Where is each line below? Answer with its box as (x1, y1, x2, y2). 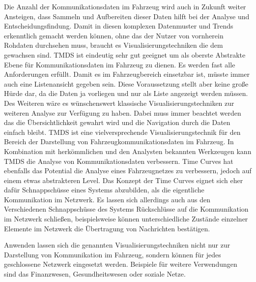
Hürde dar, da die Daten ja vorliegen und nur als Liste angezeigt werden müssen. (4, 88, 248, 98)
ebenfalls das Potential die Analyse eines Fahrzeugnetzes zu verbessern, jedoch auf (4, 165, 252, 176)
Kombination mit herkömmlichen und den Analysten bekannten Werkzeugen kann (4, 146, 252, 156)
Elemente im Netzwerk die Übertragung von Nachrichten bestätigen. (4, 223, 210, 233)
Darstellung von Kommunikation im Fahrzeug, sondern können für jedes (4, 249, 221, 259)
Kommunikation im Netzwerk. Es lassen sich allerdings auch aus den (4, 194, 210, 204)
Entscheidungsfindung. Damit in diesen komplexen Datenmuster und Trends (4, 21, 233, 31)
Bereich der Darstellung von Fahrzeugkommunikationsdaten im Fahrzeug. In (4, 136, 234, 147)
